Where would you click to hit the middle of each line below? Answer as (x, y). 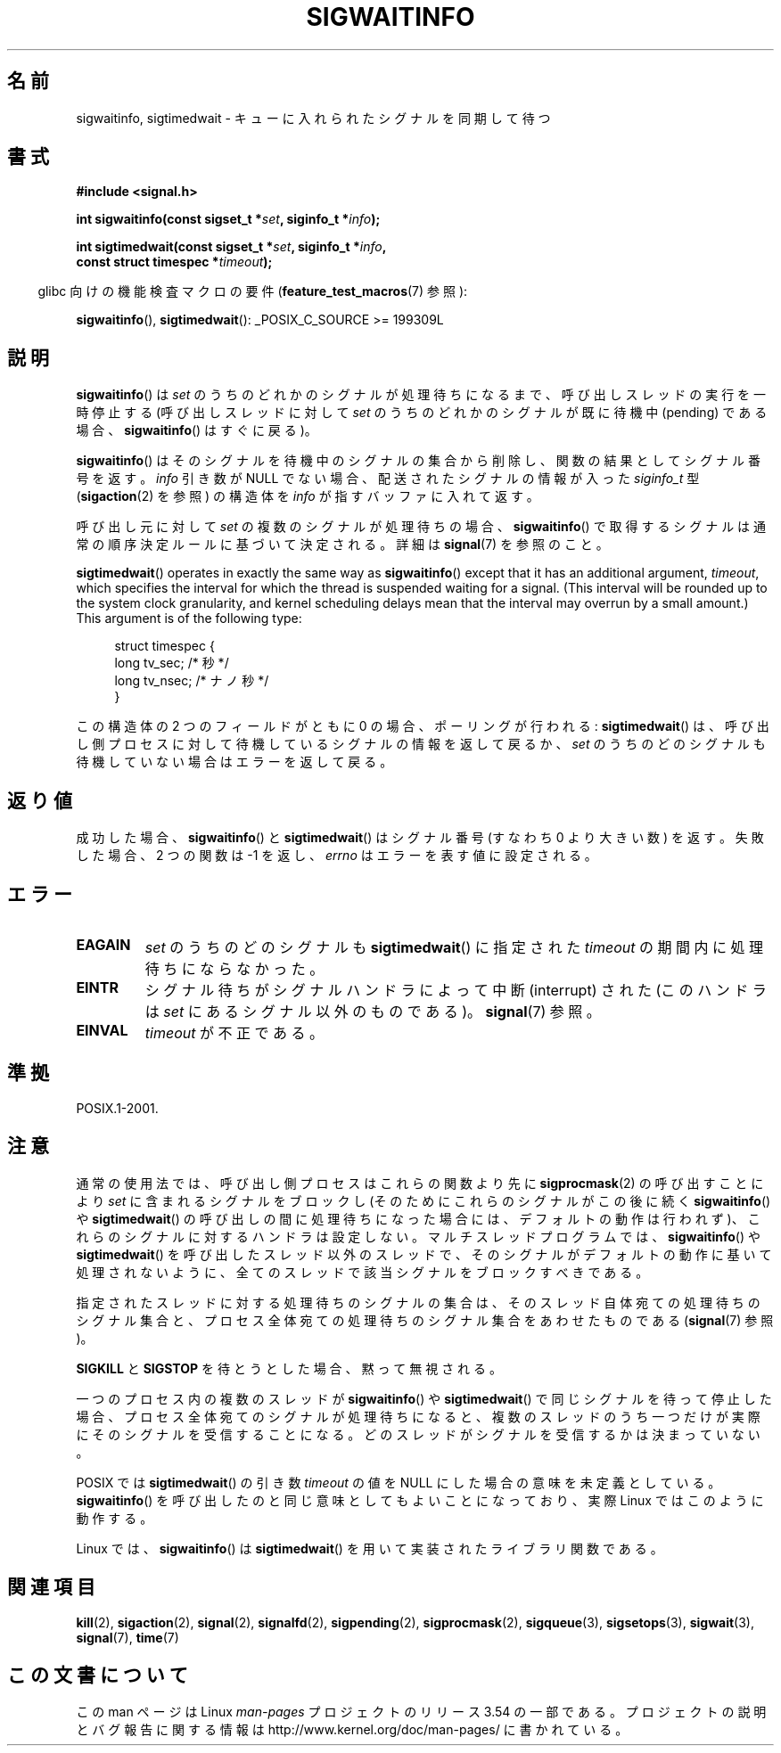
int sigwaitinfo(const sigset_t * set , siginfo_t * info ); (228, 219)
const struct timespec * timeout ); (174, 262)
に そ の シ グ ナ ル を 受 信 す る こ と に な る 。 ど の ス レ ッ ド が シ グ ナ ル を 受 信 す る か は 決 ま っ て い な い (418, 1434)
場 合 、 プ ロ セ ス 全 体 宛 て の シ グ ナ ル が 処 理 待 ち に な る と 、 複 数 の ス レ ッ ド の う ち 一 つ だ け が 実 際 (418, 1416)
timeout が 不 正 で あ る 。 (234, 1032)
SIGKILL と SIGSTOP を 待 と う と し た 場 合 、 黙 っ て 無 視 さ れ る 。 (289, 1368)
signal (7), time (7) (127, 1637)
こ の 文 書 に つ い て (98, 1675)
